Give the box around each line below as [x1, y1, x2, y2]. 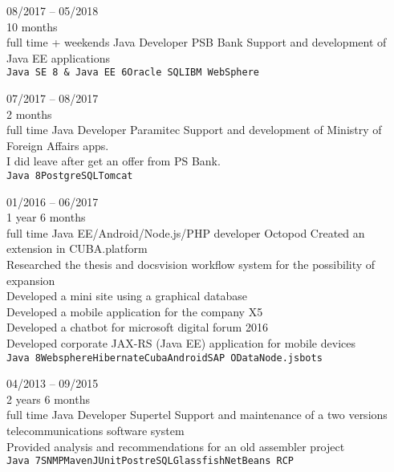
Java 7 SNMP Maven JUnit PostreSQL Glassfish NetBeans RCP [6, 455, 294, 467]
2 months [6, 105, 52, 122]
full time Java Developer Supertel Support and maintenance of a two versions [6, 406, 388, 423]
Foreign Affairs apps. [6, 136, 109, 153]
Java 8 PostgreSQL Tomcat [6, 170, 133, 181]
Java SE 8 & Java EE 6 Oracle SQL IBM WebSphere [6, 67, 260, 79]
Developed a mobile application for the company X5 [6, 303, 263, 319]
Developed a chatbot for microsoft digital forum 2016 [6, 319, 268, 336]
